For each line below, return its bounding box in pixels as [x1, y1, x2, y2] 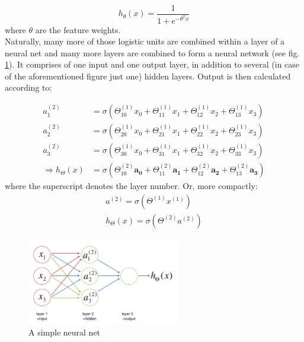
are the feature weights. [35, 23, 121, 36]
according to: [5, 81, 52, 94]
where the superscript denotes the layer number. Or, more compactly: [5, 180, 258, 192]
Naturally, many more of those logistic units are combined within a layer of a [5, 35, 285, 47]
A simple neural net [28, 326, 101, 338]
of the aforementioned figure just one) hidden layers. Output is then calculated [5, 69, 291, 82]
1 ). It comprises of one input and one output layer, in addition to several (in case [5, 58, 300, 71]
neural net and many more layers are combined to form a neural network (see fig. [5, 46, 300, 59]
